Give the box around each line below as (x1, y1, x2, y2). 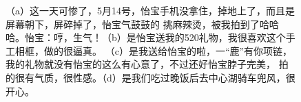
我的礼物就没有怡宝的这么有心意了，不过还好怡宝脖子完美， (6, 57, 276, 71)
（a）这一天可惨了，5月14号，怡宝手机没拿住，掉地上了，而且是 (6, 3, 295, 17)
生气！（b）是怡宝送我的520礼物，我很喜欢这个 (72, 30, 286, 44)
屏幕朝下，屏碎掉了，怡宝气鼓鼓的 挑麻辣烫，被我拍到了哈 (6, 16, 269, 31)
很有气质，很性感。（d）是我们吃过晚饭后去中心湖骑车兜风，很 (14, 70, 295, 84)
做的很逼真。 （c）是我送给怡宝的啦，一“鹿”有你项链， (43, 43, 293, 58)
